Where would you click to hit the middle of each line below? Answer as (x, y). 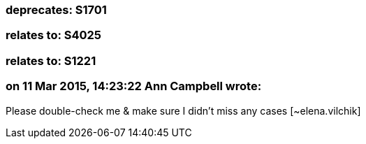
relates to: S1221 (51, 60)
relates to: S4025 (54, 35)
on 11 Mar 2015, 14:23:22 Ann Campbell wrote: (134, 86)
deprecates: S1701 (56, 10)
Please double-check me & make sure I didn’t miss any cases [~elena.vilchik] (183, 110)
